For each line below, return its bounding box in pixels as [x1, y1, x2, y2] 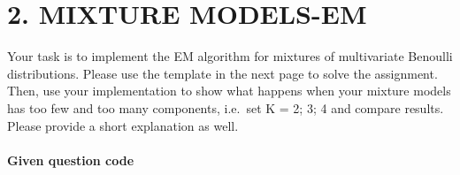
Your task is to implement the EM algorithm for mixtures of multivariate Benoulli [7, 47, 453, 65]
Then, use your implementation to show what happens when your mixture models [7, 81, 451, 100]
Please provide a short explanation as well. [7, 116, 239, 134]
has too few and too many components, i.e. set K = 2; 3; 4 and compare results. [7, 98, 444, 117]
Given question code [7, 150, 134, 169]
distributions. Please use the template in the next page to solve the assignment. [7, 64, 438, 82]
